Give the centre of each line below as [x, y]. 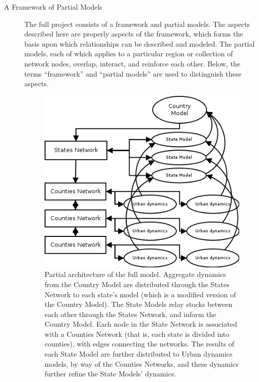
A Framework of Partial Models [53, 7]
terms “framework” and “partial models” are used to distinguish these [133, 73]
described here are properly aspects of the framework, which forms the [134, 34]
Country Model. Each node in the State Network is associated [141, 324]
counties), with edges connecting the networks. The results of [140, 344]
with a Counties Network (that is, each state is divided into [137, 334]
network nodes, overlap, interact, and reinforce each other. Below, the [132, 63]
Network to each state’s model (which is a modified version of [140, 294]
